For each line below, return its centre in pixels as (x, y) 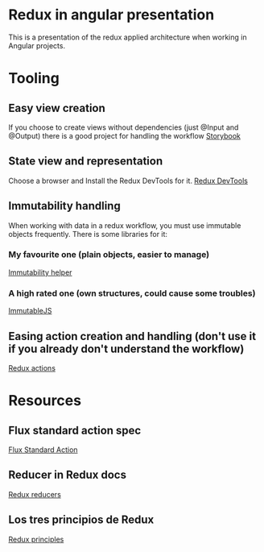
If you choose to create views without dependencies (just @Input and (124, 127)
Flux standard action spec (75, 430)
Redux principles (36, 539)
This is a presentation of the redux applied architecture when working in (128, 37)
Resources (45, 401)
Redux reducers (35, 494)
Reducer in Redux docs (68, 475)
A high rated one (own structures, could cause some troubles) (132, 293)
